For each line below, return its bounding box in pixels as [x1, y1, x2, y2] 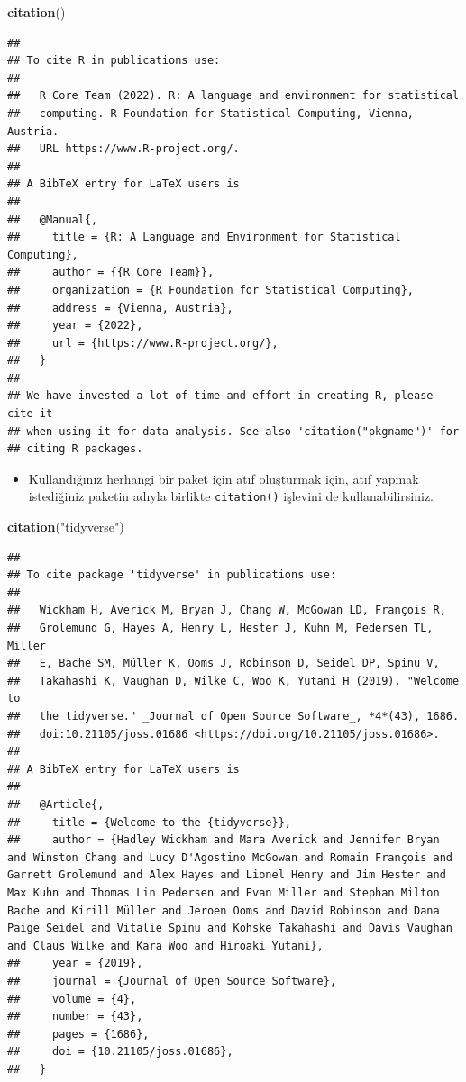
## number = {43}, [7, 1010, 143, 1023]
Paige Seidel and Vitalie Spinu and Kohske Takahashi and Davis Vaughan [7, 922, 452, 935]
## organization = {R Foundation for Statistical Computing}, [7, 283, 415, 296]
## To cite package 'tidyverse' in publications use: [7, 568, 337, 582]
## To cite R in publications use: [7, 54, 221, 68]
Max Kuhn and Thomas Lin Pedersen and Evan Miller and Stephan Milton [7, 886, 440, 899]
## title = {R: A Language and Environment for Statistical [7, 231, 401, 244]
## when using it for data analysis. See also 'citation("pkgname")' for [7, 424, 460, 438]
